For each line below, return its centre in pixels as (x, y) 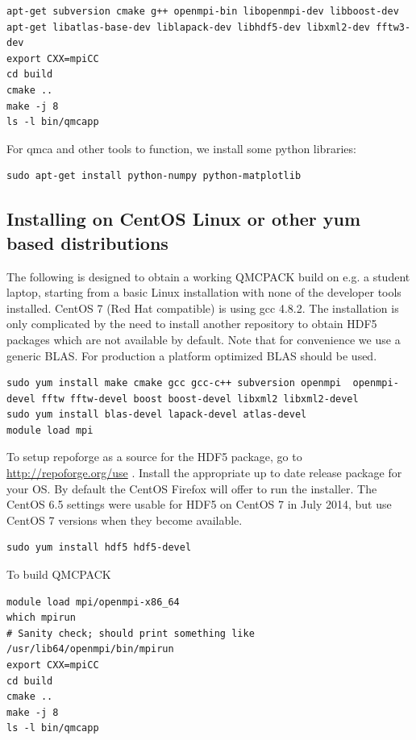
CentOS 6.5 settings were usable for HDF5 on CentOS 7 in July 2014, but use (199, 504)
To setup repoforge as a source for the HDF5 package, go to (154, 457)
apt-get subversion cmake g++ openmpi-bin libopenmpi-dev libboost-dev (203, 11)
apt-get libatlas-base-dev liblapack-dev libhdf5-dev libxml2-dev (189, 27)
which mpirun (41, 618)
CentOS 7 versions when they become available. (125, 520)
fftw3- (393, 27)
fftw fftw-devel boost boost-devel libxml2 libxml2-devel (200, 399)
